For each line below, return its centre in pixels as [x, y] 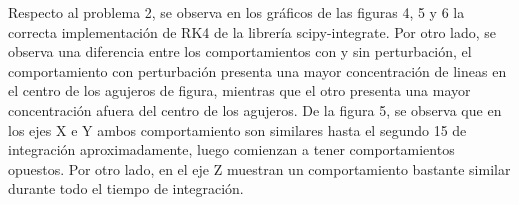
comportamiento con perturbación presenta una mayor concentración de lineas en [257, 70]
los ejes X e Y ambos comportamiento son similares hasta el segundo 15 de [237, 129]
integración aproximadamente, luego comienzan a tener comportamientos [231, 149]
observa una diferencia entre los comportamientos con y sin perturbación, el [240, 51]
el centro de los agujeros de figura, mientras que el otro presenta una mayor [239, 90]
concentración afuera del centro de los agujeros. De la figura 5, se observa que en [255, 109]
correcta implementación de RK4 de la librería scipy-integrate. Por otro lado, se [252, 31]
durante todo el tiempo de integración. [126, 188]
